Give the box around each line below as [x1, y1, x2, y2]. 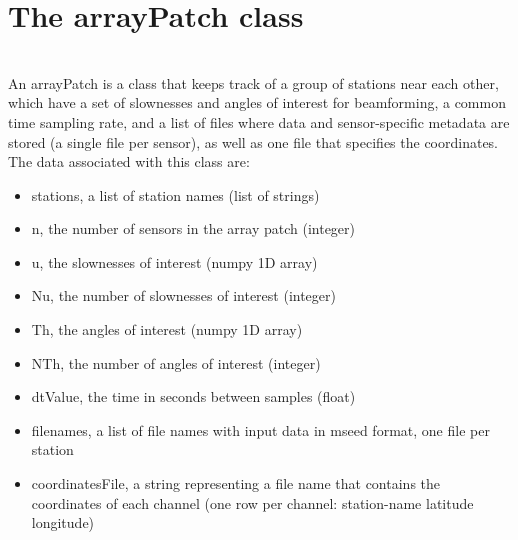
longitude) [31, 512, 95, 533]
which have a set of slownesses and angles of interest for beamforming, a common [8, 92, 506, 113]
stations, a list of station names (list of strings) [31, 184, 320, 205]
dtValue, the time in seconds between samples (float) [31, 386, 356, 407]
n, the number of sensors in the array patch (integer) [31, 218, 355, 239]
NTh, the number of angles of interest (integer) [31, 352, 321, 373]
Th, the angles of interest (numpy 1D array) [31, 319, 303, 340]
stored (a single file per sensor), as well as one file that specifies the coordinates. [8, 131, 499, 152]
